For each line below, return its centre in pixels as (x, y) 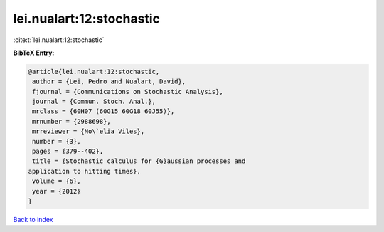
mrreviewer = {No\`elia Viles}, (89, 131)
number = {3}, (57, 141)
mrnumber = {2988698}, (72, 121)
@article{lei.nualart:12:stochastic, (94, 72)
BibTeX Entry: (34, 53)
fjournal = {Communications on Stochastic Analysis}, (128, 91)
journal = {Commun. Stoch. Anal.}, (94, 102)
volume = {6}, (57, 181)
